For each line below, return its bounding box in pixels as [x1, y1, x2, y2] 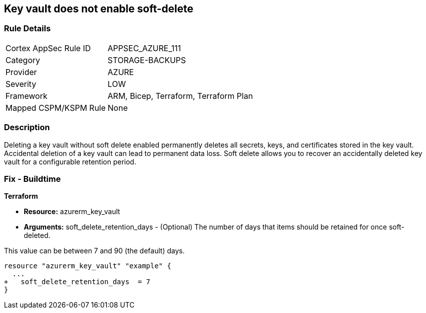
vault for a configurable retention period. [4, 157, 136, 166]
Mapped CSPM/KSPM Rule [5, 102, 106, 113]
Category [5, 55, 40, 65]
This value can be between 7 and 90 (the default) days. [4, 246, 185, 255]
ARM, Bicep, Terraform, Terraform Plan [108, 90, 253, 101]
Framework [5, 90, 48, 101]
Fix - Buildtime [4, 173, 61, 184]
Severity [5, 78, 36, 89]
